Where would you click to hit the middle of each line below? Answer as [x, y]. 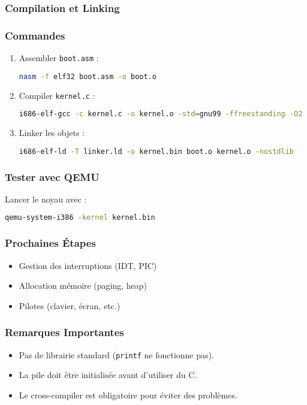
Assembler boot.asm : [59, 58]
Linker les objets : [52, 133]
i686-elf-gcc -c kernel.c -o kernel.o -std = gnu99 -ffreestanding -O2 [161, 114]
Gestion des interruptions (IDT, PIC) [88, 265]
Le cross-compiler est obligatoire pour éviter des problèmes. [128, 395]
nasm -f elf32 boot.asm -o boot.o [88, 76]
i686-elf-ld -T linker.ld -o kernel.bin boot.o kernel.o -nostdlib [156, 151]
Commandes [35, 35]
